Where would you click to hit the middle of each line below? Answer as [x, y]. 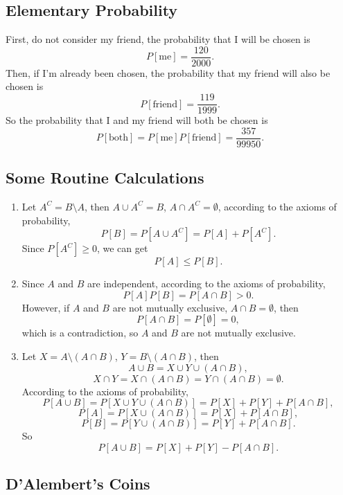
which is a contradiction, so [80, 333]
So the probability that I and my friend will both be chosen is [137, 120]
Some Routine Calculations [105, 178]
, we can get [122, 248]
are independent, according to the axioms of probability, [206, 283]
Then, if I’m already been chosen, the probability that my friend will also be [168, 72]
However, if [46, 307]
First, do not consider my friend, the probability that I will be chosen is [158, 39]
